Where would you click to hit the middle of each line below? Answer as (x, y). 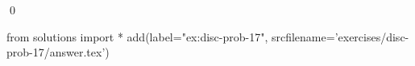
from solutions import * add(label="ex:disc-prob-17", (137, 36)
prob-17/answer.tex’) (58, 52)
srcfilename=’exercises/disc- (340, 36)
